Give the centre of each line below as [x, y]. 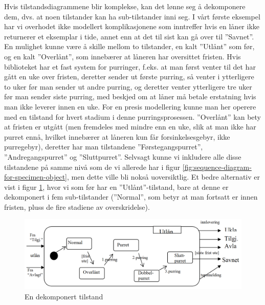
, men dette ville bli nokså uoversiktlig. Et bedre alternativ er [163, 177]
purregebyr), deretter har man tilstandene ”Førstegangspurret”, [104, 147]
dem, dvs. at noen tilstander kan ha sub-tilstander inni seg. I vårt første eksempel [132, 16]
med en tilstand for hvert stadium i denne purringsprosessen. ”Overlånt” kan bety [132, 116]
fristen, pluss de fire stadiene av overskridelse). [77, 206]
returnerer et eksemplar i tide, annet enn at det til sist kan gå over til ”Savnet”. [129, 36]
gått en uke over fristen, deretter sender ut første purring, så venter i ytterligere [129, 77]
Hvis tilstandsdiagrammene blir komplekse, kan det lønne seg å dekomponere [125, 6]
